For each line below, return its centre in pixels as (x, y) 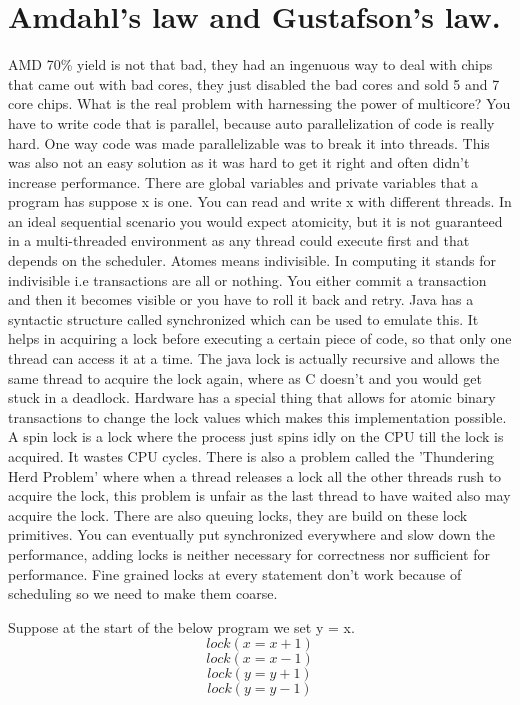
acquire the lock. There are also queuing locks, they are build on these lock (238, 514)
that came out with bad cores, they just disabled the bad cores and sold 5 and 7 (254, 83)
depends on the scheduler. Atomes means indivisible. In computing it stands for (252, 260)
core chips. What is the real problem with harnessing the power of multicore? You (259, 103)
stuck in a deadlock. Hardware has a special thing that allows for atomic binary (252, 397)
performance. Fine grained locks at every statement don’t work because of (235, 573)
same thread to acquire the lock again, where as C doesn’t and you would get (245, 377)
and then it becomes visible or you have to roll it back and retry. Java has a (241, 299)
